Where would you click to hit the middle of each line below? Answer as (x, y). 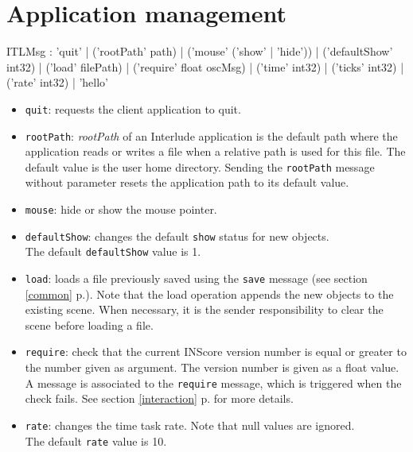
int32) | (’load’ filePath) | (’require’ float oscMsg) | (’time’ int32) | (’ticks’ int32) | (205, 66)
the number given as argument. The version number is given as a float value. (212, 367)
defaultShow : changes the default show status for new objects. (177, 236)
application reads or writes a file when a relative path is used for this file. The (215, 151)
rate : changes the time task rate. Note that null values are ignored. (190, 425)
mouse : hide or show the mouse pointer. (121, 209)
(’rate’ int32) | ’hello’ (58, 82)
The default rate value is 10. (96, 440)
